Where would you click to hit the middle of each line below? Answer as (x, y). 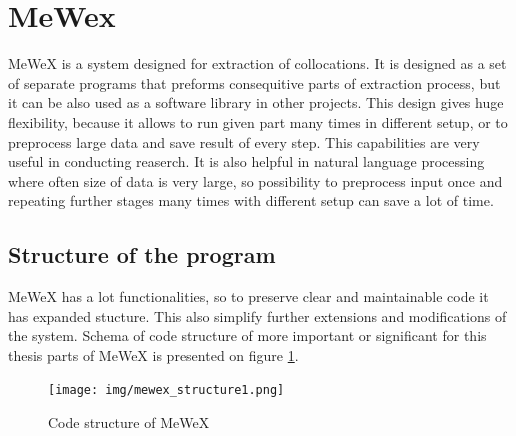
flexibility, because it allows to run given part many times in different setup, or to (258, 121)
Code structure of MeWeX (129, 422)
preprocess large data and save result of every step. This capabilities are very (244, 141)
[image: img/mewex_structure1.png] (166, 390)
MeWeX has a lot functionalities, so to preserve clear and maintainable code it (248, 296)
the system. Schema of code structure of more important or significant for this (247, 335)
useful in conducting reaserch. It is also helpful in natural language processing (246, 161)
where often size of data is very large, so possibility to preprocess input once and (255, 180)
